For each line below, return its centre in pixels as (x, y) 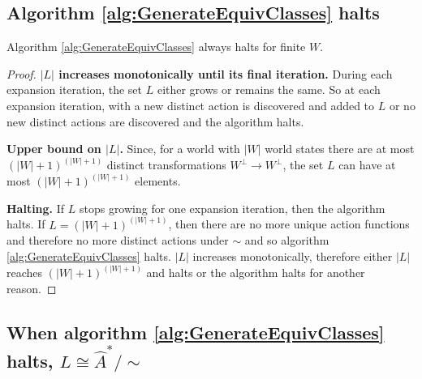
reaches (25, 273)
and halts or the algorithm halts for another (256, 273)
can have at (367, 165)
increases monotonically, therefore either (293, 256)
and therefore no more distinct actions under (118, 240)
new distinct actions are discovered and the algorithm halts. (155, 121)
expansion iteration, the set (75, 89)
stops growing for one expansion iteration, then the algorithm (232, 208)
